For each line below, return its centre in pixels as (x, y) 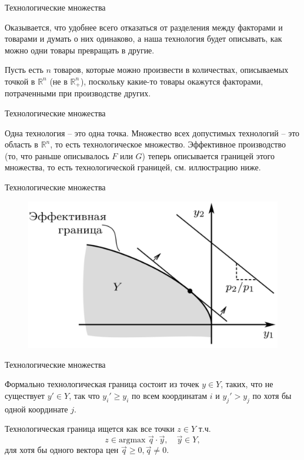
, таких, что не (247, 384)
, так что (84, 396)
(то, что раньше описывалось (57, 155)
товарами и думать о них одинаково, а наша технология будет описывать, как (143, 38)
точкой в (20, 81)
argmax (132, 440)
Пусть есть (24, 70)
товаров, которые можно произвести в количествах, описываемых (171, 70)
